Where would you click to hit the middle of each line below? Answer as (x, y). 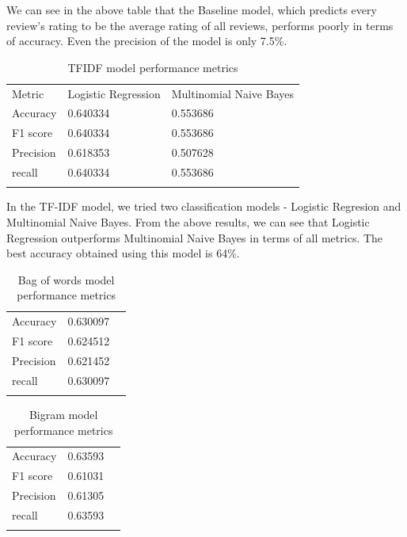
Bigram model (63, 415)
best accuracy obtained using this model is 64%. (123, 253)
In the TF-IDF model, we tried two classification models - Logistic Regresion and (204, 206)
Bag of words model (66, 279)
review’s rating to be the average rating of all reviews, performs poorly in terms (200, 25)
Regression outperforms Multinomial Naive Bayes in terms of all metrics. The (195, 237)
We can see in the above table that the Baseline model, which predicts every (192, 10)
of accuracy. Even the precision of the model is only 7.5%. (147, 41)
